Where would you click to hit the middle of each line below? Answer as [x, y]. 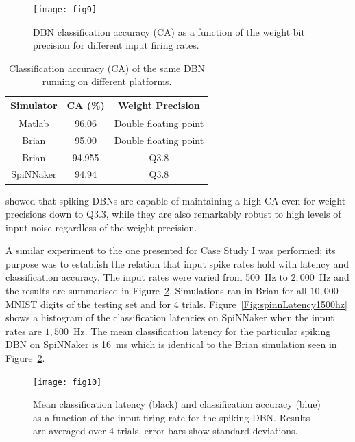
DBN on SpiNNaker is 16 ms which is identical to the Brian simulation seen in [171, 344]
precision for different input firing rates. [116, 45]
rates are [24, 330]
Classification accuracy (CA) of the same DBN [107, 68]
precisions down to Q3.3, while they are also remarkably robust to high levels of [173, 214]
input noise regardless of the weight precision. [101, 227]
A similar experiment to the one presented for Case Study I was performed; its [171, 250]
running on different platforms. [107, 81]
